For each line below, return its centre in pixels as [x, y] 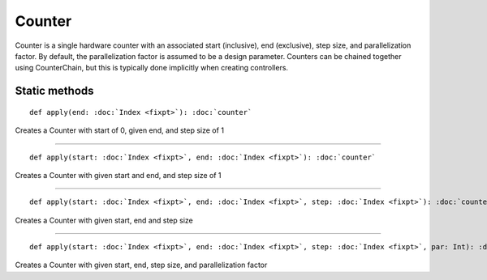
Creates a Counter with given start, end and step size [104, 220]
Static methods [54, 91]
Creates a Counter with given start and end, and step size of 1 [119, 175]
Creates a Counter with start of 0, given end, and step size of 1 [120, 130]
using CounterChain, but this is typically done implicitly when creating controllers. [151, 68]
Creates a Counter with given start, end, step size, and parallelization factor [141, 265]
